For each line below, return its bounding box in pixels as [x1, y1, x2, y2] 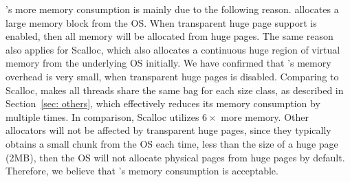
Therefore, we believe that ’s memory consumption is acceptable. [6, 163, 278, 178]
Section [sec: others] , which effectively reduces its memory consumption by [6, 96, 320, 111]
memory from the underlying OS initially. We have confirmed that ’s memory [6, 56, 331, 70]
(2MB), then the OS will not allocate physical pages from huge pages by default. [6, 150, 345, 164]
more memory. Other [221, 109, 309, 124]
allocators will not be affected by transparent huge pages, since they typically [6, 123, 331, 137]
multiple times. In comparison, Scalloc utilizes [6, 109, 199, 124]
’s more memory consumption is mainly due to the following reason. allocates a [6, 2, 339, 16]
